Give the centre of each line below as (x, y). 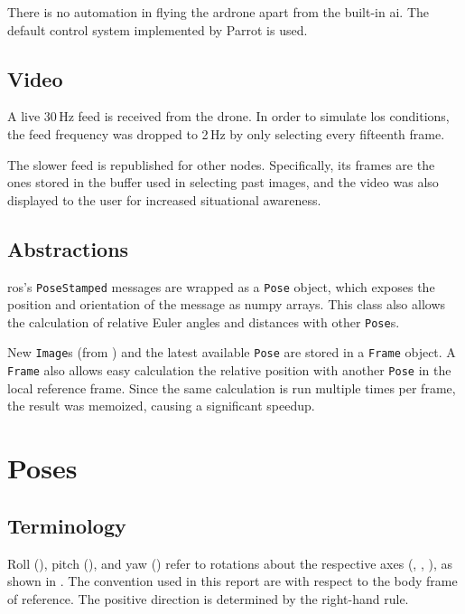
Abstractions (68, 248)
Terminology (67, 525)
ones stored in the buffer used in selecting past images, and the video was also (223, 182)
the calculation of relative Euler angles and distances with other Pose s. (204, 321)
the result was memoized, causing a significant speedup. (161, 406)
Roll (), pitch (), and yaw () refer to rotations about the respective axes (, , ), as (230, 563)
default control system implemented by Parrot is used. (158, 29)
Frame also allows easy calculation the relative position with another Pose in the (229, 370)
